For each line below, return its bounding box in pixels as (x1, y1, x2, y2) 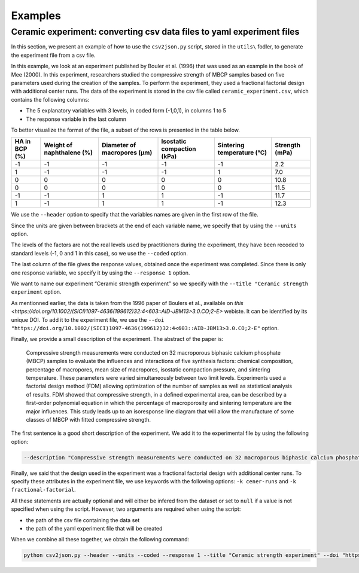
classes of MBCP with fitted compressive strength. (26, 416, 151, 423)
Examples (11, 9, 61, 22)
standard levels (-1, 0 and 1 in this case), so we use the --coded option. (11, 249, 188, 257)
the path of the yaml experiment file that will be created (26, 525, 163, 532)
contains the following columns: (11, 96, 90, 103)
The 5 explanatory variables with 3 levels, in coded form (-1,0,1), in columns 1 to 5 (26, 107, 227, 114)
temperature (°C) (217, 148, 267, 157)
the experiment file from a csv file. (11, 51, 96, 59)
